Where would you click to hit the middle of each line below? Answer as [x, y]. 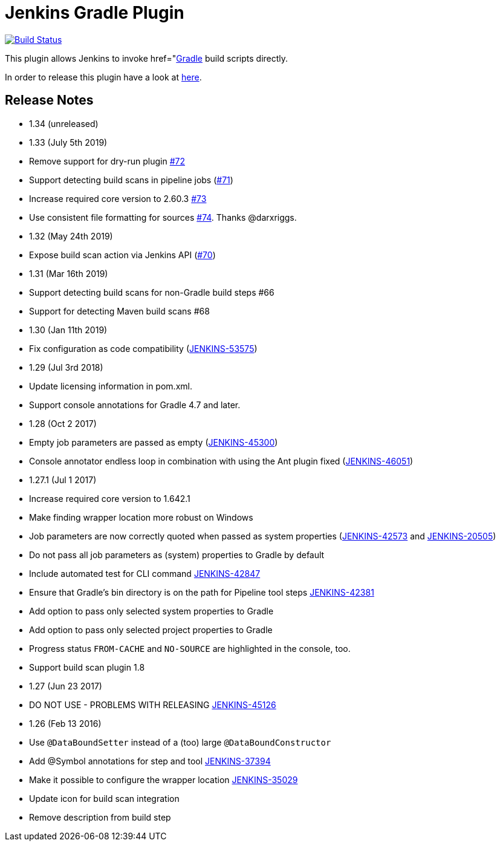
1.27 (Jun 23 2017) [66, 686]
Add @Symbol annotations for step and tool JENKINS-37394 [150, 761]
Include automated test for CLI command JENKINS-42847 [145, 573]
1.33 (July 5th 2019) [68, 142]
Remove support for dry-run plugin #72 [107, 161]
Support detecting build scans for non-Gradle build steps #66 [152, 292]
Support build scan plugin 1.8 [87, 667]
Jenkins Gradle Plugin [95, 13]
